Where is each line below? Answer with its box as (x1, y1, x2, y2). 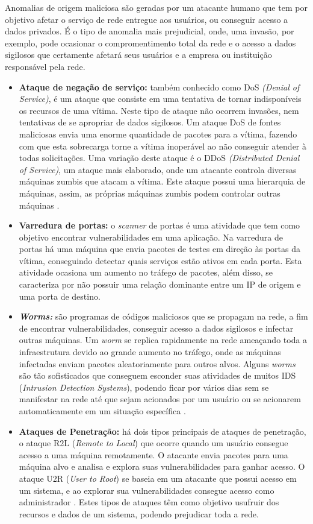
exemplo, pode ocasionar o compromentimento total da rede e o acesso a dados (5, 36, 296, 49)
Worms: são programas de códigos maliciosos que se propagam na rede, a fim (19, 310, 308, 323)
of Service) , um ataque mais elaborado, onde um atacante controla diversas (19, 163, 297, 175)
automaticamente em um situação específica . (19, 405, 186, 417)
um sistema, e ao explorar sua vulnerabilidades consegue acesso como (19, 484, 274, 496)
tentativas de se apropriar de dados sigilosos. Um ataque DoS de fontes (19, 116, 281, 128)
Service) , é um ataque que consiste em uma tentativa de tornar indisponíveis (19, 92, 302, 105)
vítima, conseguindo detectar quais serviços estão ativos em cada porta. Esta (19, 254, 302, 267)
